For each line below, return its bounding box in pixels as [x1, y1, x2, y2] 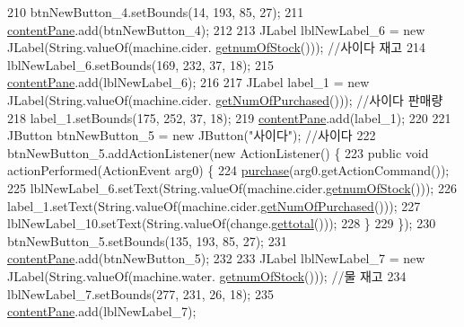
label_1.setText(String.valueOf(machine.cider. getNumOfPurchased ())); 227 [7, 196, 421, 215]
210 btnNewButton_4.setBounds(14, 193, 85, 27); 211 [7, 3, 304, 21]
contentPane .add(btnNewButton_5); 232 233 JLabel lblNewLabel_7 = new [7, 249, 425, 268]
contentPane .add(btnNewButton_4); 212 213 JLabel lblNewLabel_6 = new [7, 20, 425, 39]
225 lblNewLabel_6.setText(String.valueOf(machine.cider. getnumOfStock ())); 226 [7, 178, 457, 197]
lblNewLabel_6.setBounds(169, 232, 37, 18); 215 [7, 55, 274, 74]
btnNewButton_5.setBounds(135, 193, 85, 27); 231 [7, 231, 287, 250]
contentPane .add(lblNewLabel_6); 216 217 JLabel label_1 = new [7, 73, 370, 92]
